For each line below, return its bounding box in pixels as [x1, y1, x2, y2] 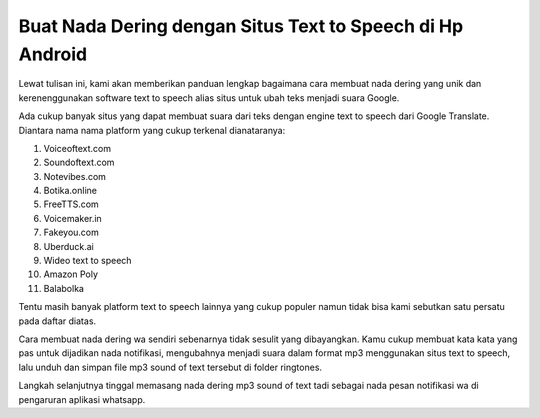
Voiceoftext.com [43, 142, 112, 154]
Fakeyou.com [43, 226, 99, 239]
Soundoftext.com [43, 156, 115, 169]
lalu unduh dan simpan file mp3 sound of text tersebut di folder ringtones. [18, 361, 323, 373]
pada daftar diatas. [18, 315, 97, 327]
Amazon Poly [43, 268, 99, 280]
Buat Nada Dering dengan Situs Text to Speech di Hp [18, 15, 464, 37]
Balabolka [43, 282, 85, 294]
